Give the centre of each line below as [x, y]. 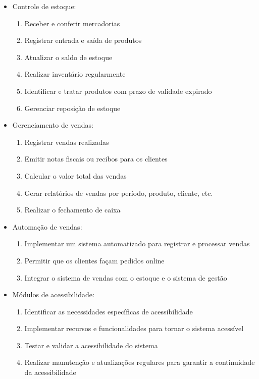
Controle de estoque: [44, 6]
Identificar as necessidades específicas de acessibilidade [109, 311]
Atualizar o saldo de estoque [68, 57]
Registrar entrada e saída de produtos [83, 40]
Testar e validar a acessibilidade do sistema [91, 345]
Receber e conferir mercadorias [72, 23]
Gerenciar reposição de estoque [72, 108]
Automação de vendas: [47, 226]
